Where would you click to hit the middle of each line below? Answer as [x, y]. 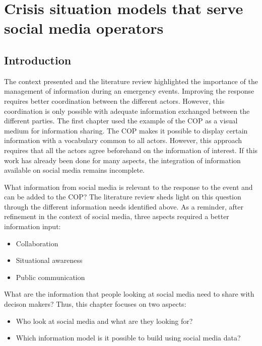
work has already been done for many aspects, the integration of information [122, 160]
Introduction [38, 60]
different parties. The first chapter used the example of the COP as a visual [121, 121]
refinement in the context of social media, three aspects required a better [117, 216]
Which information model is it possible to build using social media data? [128, 338]
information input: [32, 226]
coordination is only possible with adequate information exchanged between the [127, 111]
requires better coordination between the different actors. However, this [114, 100]
